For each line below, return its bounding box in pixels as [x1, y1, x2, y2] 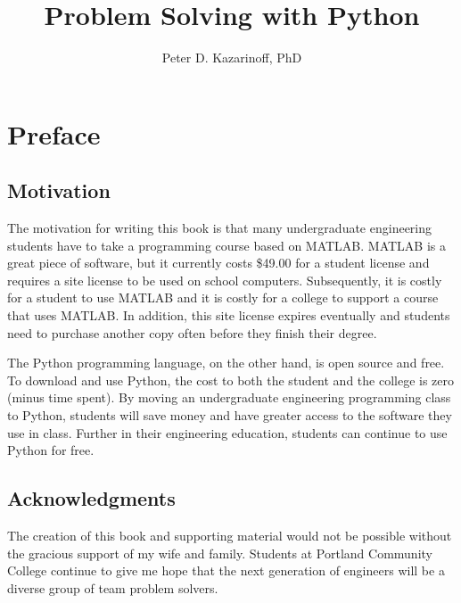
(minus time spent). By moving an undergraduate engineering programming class [7, 388, 451, 407]
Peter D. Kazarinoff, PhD [161, 48, 302, 67]
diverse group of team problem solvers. [7, 578, 218, 597]
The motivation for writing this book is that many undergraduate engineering [7, 219, 432, 237]
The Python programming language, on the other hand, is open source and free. [7, 353, 445, 372]
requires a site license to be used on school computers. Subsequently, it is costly [7, 270, 442, 289]
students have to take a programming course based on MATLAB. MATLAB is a [7, 235, 447, 254]
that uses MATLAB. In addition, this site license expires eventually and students [7, 306, 450, 325]
